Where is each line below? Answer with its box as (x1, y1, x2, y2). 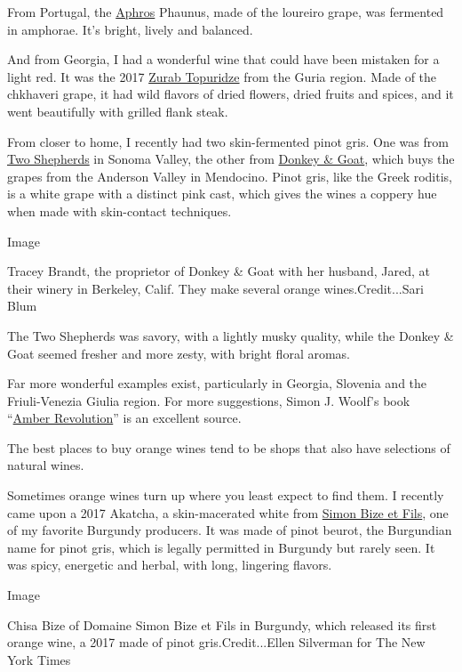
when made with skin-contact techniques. (7, 201, 232, 220)
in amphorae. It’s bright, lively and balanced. (7, 20, 253, 38)
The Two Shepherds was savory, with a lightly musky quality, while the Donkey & (7, 326, 454, 344)
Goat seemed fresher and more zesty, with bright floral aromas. (7, 344, 351, 362)
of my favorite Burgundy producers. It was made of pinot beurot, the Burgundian (7, 521, 452, 539)
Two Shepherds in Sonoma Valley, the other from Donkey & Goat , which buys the (7, 150, 455, 168)
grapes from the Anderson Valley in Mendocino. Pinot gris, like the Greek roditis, (7, 166, 452, 185)
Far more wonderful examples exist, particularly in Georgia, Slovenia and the (7, 374, 427, 393)
